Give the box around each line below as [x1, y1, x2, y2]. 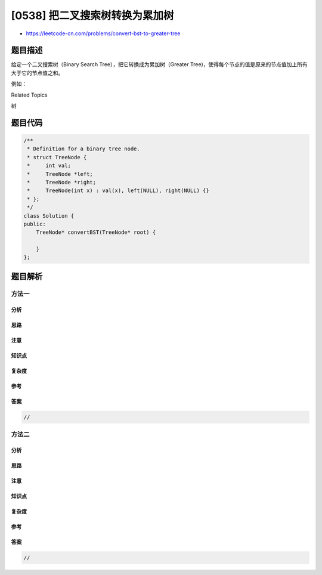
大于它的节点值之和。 [11, 69, 64, 76]
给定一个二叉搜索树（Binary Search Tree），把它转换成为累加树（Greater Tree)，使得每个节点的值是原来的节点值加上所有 [11, 61, 308, 68]
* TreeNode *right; [27, 179, 97, 186]
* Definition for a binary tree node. [27, 146, 140, 152]
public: [23, 221, 46, 227]
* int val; [27, 162, 72, 169]
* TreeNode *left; [27, 171, 94, 177]
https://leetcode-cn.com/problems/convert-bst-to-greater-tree [26, 30, 181, 37]
